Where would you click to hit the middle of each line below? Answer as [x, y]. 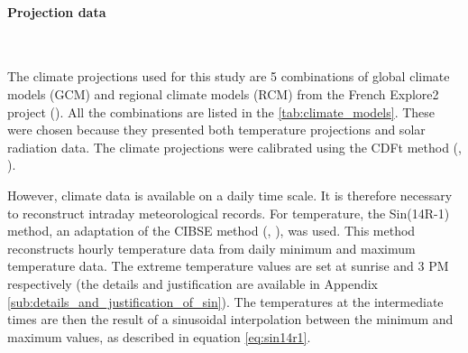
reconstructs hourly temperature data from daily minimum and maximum [211, 248]
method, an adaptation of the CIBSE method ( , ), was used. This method [211, 231]
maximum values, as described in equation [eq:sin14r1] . [159, 336]
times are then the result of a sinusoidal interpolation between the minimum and [230, 319]
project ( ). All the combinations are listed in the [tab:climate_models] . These [221, 111]
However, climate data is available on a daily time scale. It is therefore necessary [230, 195]
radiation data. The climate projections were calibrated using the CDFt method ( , [234, 147]
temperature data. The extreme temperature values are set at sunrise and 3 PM [228, 266]
